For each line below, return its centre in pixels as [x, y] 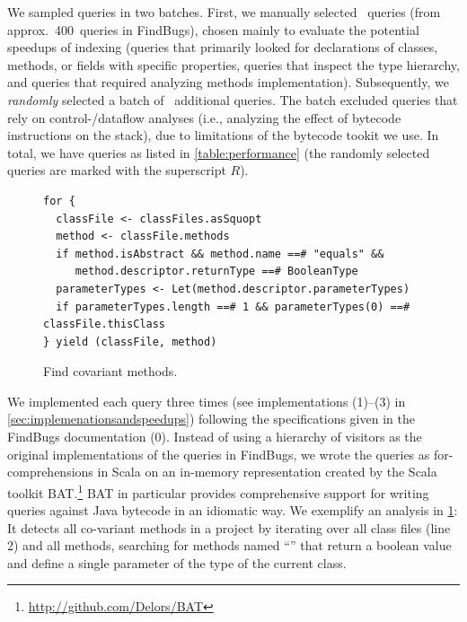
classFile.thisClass [105, 324]
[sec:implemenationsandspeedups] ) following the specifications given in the [211, 419]
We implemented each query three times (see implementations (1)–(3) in [207, 401]
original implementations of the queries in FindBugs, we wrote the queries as [219, 454]
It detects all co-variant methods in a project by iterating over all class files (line [229, 527]
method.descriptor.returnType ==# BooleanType [216, 272]
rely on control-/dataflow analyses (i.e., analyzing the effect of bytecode [204, 117]
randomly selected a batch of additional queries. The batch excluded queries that [233, 99]
